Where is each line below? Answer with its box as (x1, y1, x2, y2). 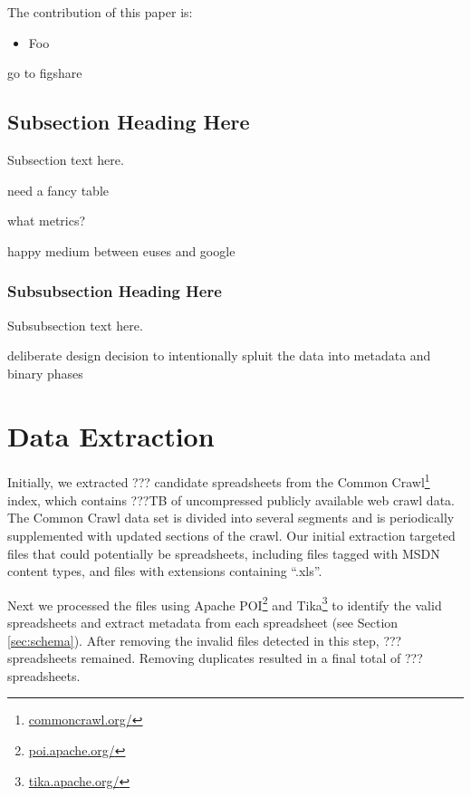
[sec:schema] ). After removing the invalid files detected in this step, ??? (7, 630, 402, 649)
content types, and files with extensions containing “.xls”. (7, 562, 322, 581)
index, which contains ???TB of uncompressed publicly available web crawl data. (7, 490, 455, 509)
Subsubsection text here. (7, 315, 143, 334)
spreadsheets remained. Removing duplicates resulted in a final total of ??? (7, 648, 423, 667)
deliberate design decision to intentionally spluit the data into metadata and (7, 346, 431, 365)
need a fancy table (7, 180, 109, 199)
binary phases (7, 363, 83, 382)
